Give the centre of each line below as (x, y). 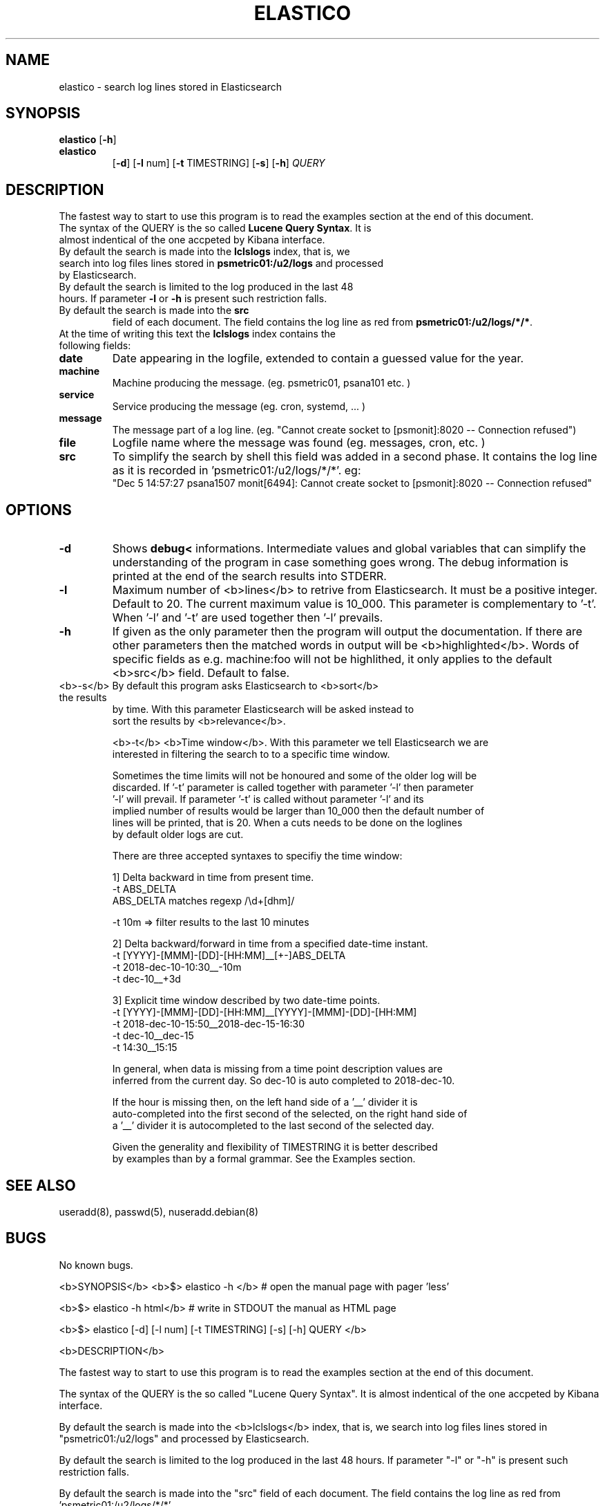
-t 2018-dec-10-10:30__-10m (177, 967)
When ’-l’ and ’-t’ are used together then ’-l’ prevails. (248, 618)
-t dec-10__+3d (146, 979)
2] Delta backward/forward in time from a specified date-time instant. (270, 944)
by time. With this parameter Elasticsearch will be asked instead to (263, 709)
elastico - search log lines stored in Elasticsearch (170, 86)
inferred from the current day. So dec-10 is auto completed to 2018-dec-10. (284, 1081)
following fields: (95, 346)
